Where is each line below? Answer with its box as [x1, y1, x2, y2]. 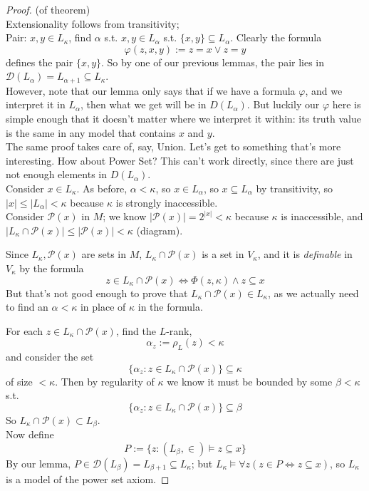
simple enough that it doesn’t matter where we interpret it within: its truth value [6, 111, 361, 126]
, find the [115, 323, 156, 338]
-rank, [166, 323, 192, 338]
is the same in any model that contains [6, 125, 176, 140]
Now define [6, 427, 54, 442]
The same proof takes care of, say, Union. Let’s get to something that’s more [6, 139, 341, 154]
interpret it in [6, 97, 66, 112]
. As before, [76, 180, 128, 195]
